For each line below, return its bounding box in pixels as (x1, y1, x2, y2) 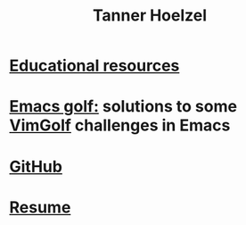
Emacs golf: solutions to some (9, 96, 238, 117)
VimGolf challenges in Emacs (9, 115, 231, 136)
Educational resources (9, 55, 180, 76)
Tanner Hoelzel (92, 5, 208, 26)
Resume (9, 197, 71, 217)
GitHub (9, 156, 62, 177)
